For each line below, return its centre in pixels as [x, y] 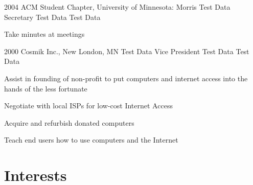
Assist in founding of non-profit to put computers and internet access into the [126, 78]
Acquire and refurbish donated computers [69, 122]
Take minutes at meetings [44, 34]
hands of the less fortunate [46, 88]
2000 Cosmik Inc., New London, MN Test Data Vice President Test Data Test [127, 51]
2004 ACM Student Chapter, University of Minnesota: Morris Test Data [117, 7]
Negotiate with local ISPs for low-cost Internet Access [88, 106]
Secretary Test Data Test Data [52, 17]
